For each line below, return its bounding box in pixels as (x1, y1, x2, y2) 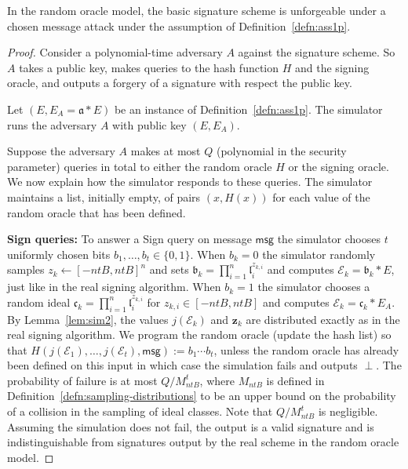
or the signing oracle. (288, 158, 389, 174)
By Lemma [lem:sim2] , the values (7, 311, 169, 327)
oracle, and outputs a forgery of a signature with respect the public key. (7, 75, 352, 91)
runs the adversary (7, 116, 97, 133)
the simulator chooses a (257, 278, 370, 295)
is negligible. (318, 403, 378, 420)
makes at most (130, 143, 201, 159)
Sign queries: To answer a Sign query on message (7, 231, 252, 247)
